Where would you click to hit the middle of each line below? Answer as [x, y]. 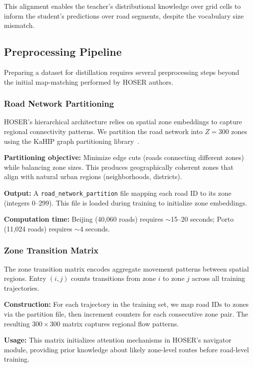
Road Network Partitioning [59, 103]
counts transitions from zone [114, 278]
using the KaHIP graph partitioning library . [72, 141]
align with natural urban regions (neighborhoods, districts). [93, 176]
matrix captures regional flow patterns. [121, 323]
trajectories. [22, 287]
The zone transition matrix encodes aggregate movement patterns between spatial [126, 268]
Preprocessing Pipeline [63, 52]
